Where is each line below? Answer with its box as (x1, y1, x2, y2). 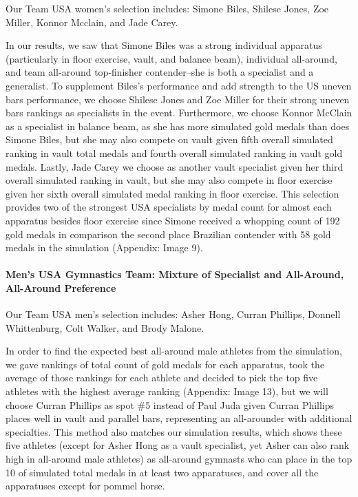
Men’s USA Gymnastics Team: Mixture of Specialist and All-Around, (6, 267, 344, 282)
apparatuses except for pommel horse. (6, 478, 165, 493)
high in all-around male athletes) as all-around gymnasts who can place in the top (6, 452, 352, 466)
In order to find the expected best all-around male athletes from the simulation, (6, 343, 342, 358)
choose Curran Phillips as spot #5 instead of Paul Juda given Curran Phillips (6, 397, 335, 412)
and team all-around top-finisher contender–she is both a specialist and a (6, 65, 314, 79)
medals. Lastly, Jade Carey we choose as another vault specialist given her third (6, 159, 344, 173)
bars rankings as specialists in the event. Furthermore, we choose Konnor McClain (6, 105, 352, 120)
